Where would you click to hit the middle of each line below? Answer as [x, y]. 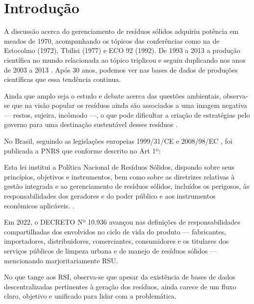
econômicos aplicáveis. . [39, 205]
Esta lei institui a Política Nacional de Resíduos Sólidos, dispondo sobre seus [119, 167]
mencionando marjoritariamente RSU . [61, 260]
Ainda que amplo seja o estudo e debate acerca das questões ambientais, [113, 95]
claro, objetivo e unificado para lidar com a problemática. [90, 296]
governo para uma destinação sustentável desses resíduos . [91, 124]
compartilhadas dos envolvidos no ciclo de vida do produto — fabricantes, [115, 231]
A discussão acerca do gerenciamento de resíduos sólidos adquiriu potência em [121, 31]
